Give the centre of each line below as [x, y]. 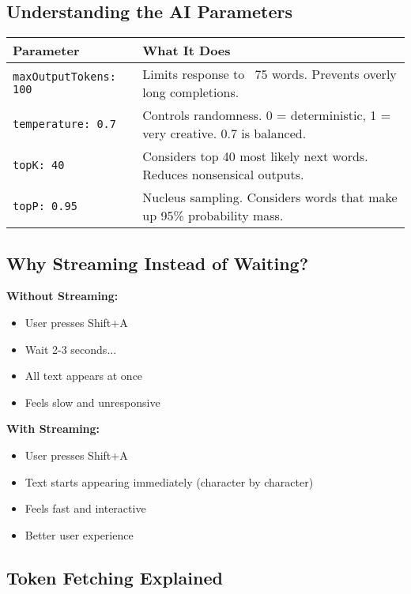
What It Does [187, 51]
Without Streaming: [62, 296]
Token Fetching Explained [115, 577]
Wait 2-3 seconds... [71, 349]
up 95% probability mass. [213, 216]
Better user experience [79, 534]
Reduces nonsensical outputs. [223, 175]
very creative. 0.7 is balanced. [224, 133]
